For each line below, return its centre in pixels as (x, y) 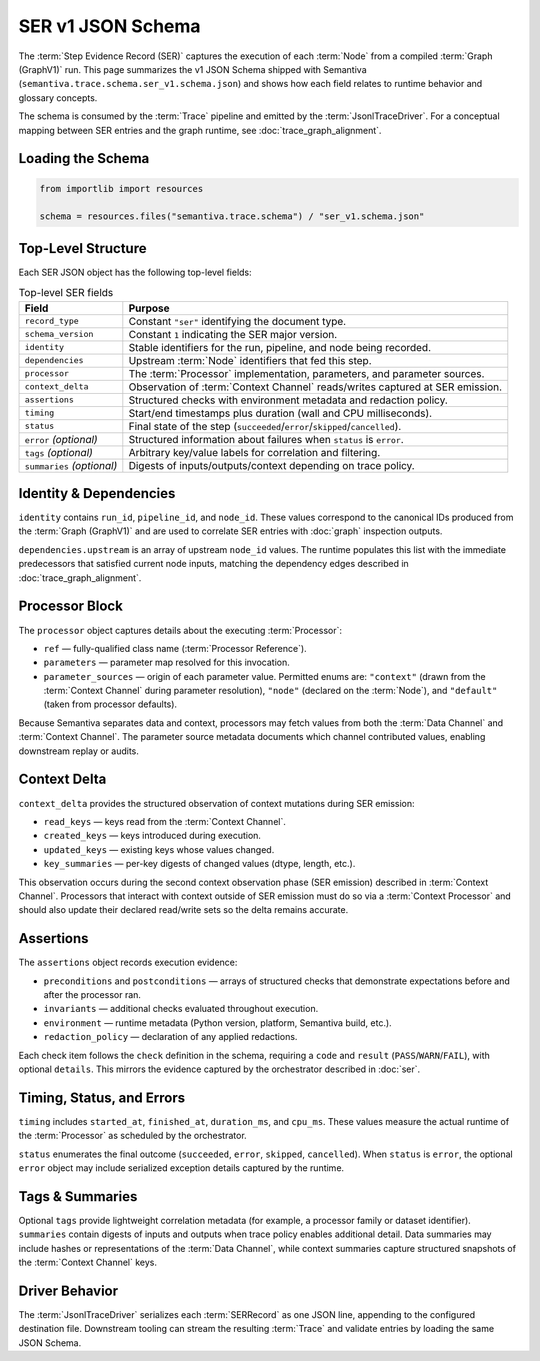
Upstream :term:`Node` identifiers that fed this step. (250, 360)
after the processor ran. (92, 994)
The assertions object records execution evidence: (128, 962)
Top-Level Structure (82, 248)
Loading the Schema (84, 158)
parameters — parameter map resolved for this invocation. (166, 662)
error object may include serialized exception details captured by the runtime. (181, 1168)
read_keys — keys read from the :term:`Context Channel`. (165, 821)
